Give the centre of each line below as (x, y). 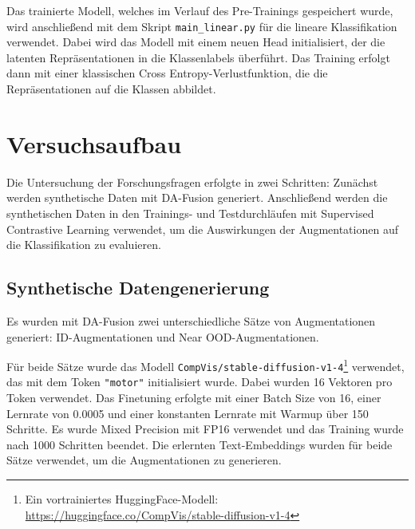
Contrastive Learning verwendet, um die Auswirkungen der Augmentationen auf (202, 229)
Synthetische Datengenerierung (138, 288)
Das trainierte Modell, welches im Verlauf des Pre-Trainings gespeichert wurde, (200, 10)
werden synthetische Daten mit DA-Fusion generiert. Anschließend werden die (197, 197)
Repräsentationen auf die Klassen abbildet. (111, 89)
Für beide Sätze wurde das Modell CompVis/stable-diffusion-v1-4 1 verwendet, (206, 365)
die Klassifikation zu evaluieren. (84, 245)
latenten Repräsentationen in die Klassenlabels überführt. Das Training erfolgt (198, 57)
